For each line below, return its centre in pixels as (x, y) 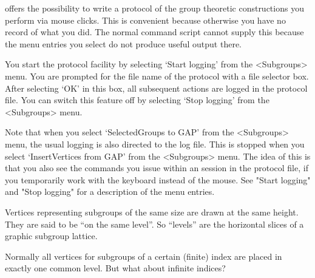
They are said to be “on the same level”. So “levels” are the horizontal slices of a (154, 224)
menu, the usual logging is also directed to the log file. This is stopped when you (155, 144)
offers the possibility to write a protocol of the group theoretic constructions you (154, 8)
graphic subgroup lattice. (51, 236)
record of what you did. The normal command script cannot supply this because (154, 32)
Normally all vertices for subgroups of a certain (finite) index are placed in (144, 256)
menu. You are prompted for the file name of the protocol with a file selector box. (157, 76)
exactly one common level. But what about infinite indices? (115, 268)
